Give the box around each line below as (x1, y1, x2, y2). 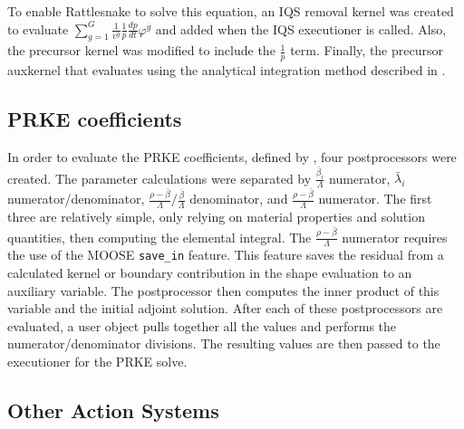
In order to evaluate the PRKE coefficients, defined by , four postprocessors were (7, 148, 457, 167)
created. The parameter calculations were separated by (7, 168, 312, 187)
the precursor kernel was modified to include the (7, 41, 275, 60)
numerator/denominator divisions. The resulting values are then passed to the (7, 334, 440, 353)
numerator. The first (318, 189, 432, 208)
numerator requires (342, 227, 448, 246)
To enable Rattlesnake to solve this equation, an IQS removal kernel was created (7, 2, 454, 20)
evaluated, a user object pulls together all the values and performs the (7, 316, 397, 335)
